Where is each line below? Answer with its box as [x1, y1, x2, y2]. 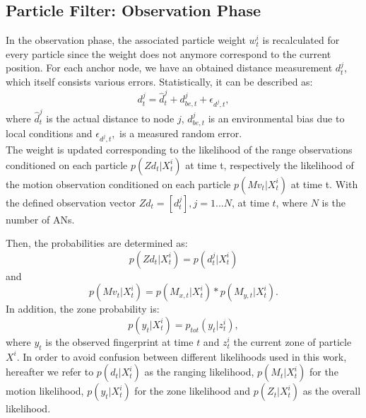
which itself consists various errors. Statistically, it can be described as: [6, 74, 313, 88]
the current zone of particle [233, 334, 352, 349]
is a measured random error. [119, 126, 242, 141]
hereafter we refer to [6, 364, 94, 379]
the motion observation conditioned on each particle [6, 176, 231, 191]
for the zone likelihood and [134, 383, 251, 398]
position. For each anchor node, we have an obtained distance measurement [6, 60, 333, 75]
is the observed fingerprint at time [45, 334, 194, 349]
